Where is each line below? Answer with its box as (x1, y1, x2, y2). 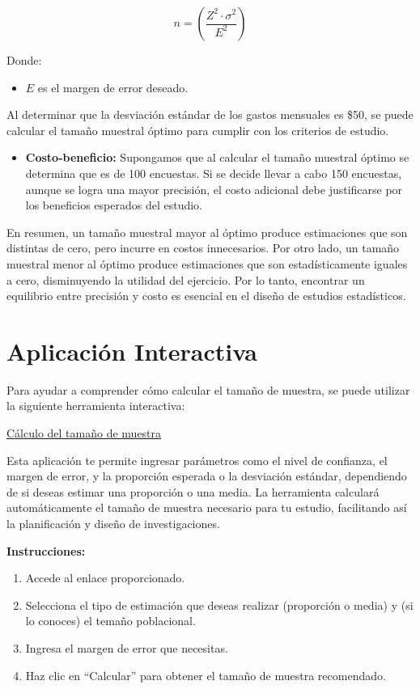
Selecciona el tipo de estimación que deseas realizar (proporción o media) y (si (25, 596, 414, 613)
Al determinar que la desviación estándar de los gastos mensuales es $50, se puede (6, 106, 414, 123)
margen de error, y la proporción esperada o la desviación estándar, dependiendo (6, 467, 407, 484)
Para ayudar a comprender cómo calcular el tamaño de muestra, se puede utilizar (6, 381, 410, 398)
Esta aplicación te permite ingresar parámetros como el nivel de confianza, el (6, 451, 388, 468)
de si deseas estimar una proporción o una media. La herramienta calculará (6, 483, 380, 500)
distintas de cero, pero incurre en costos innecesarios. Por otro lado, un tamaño (6, 239, 400, 256)
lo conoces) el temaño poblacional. (25, 612, 196, 629)
